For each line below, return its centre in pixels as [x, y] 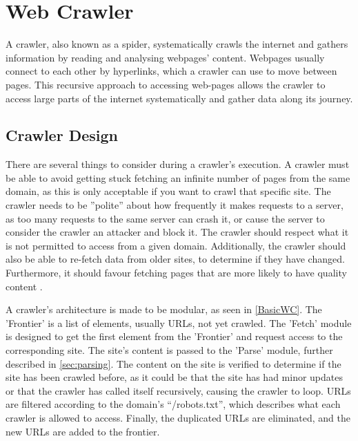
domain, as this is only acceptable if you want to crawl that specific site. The [168, 191]
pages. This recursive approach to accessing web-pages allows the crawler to [166, 84]
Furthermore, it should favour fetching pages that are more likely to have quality [176, 273]
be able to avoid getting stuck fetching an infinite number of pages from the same [178, 177]
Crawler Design [62, 135]
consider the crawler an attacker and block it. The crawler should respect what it [177, 232]
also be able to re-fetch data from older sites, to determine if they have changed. [175, 259]
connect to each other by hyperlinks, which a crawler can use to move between [171, 71]
